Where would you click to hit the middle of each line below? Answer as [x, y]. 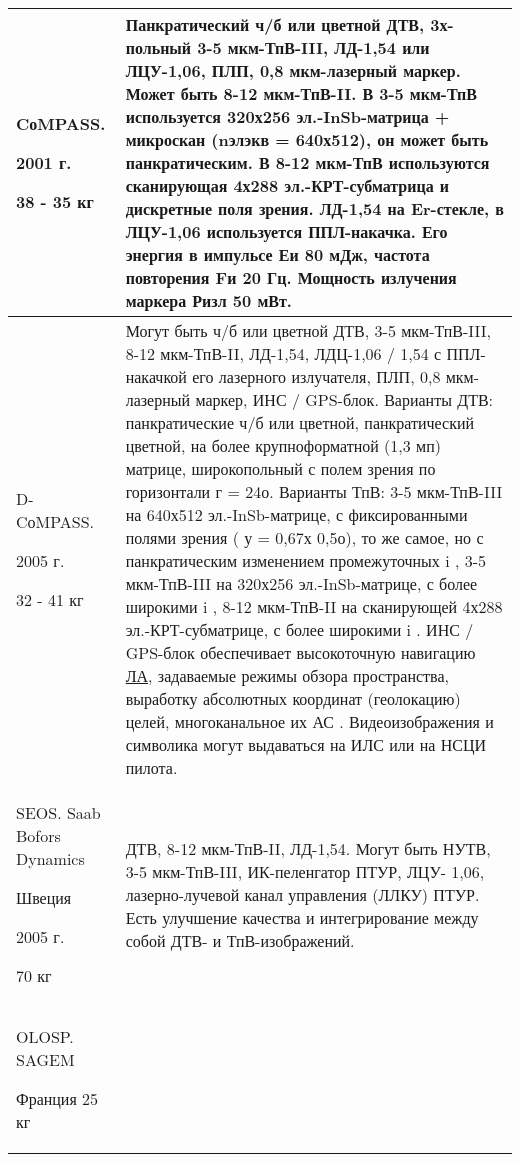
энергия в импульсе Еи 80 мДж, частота [277, 254]
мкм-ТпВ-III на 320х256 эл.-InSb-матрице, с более [301, 583]
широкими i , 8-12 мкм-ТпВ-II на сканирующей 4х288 [314, 606]
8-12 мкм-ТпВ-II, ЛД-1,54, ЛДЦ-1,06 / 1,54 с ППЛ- [305, 353]
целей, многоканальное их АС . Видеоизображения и [309, 721]
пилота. [151, 767]
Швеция [44, 897]
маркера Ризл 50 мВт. [208, 300]
